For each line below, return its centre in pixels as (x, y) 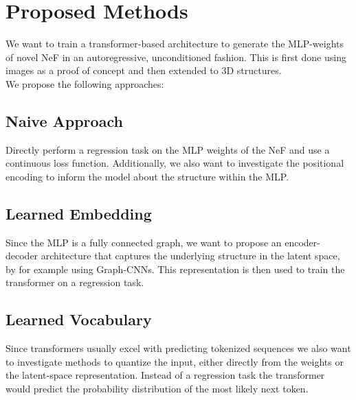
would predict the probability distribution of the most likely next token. (157, 389)
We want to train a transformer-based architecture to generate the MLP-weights (175, 44)
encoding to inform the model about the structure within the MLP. (147, 176)
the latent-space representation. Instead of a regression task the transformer (165, 375)
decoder (22, 256)
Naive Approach (64, 120)
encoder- (302, 242)
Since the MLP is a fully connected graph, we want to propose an (144, 242)
